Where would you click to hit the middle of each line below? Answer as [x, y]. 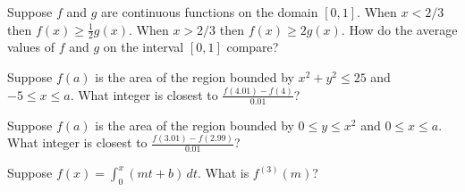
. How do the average [399, 29]
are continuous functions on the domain [210, 12]
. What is [223, 173]
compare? [253, 47]
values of [31, 47]
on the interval [144, 47]
